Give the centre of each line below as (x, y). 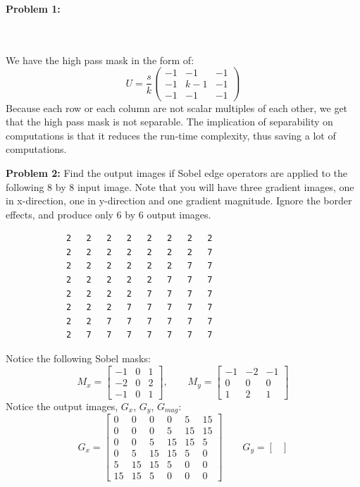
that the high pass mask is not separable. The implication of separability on (169, 122)
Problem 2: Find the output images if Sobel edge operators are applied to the (177, 172)
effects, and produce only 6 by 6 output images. (108, 214)
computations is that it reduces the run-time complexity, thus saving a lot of (171, 135)
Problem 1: (33, 8)
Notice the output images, (62, 406)
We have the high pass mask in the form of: (100, 60)
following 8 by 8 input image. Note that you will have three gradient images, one (180, 186)
